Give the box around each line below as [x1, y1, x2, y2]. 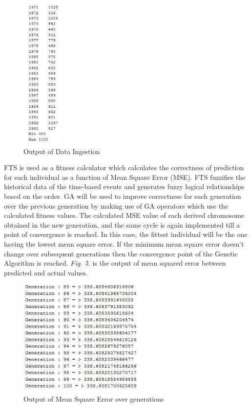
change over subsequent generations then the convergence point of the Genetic [4, 248, 238, 258]
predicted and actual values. [4, 267, 88, 277]
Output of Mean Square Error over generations [23, 394, 164, 404]
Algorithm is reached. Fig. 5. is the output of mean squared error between [4, 258, 226, 268]
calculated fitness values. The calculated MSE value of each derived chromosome [4, 210, 245, 220]
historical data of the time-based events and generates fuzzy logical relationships [4, 181, 245, 192]
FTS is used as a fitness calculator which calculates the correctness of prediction [4, 162, 244, 173]
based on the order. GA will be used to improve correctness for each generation [4, 191, 241, 201]
